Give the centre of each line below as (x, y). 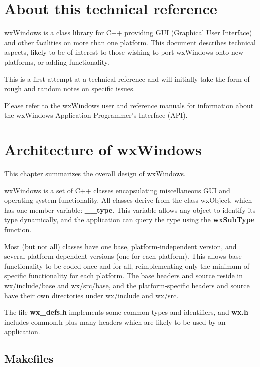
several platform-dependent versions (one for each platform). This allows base (123, 256)
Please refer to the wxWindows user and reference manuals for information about (129, 105)
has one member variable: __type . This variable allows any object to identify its (130, 210)
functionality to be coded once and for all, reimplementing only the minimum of (127, 266)
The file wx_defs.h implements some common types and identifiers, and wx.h (126, 312)
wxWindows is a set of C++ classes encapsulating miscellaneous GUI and (117, 190)
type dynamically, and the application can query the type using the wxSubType (129, 220)
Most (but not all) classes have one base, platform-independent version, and (120, 246)
